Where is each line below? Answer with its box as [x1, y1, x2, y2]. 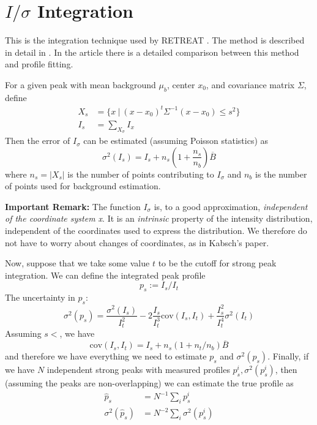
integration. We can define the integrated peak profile [5, 268, 206, 281]
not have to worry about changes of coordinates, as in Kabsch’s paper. [5, 236, 269, 249]
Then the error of [5, 134, 70, 147]
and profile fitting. [5, 58, 73, 70]
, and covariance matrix [206, 78, 295, 91]
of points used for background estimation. [5, 179, 161, 192]
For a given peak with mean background [5, 78, 156, 91]
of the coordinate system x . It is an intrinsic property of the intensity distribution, [5, 212, 313, 225]
